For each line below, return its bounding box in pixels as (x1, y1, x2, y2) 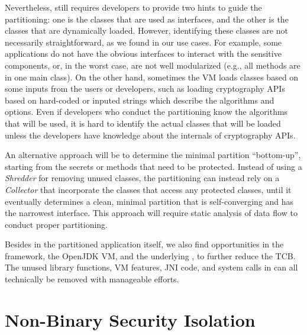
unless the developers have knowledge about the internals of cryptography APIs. (5, 128, 296, 141)
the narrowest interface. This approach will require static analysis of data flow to (5, 207, 298, 219)
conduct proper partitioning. (5, 218, 108, 230)
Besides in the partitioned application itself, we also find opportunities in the (5, 238, 284, 250)
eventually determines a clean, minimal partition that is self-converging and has (5, 195, 294, 207)
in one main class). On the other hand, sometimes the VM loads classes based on (5, 70, 299, 83)
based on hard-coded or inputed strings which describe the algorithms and (5, 94, 274, 106)
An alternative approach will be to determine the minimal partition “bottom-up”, (5, 149, 301, 161)
